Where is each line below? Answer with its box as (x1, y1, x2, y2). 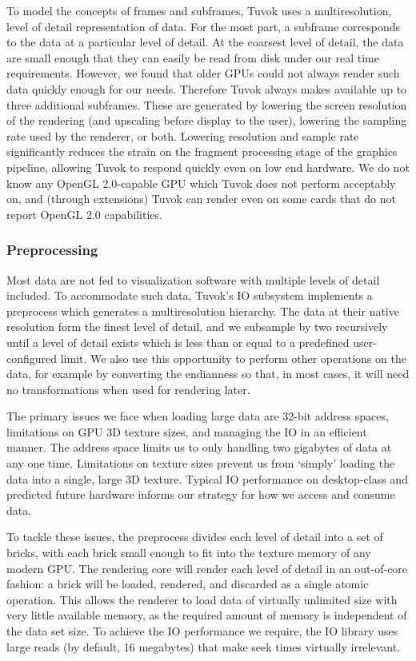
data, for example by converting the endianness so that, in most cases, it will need (6, 365, 410, 382)
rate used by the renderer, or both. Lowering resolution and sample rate (6, 127, 359, 144)
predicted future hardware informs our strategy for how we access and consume (6, 486, 395, 503)
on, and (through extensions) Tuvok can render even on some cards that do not (6, 190, 396, 207)
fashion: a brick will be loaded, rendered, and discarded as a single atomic (6, 575, 369, 592)
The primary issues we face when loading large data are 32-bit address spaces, (6, 408, 389, 424)
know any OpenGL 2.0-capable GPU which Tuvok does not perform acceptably (6, 174, 396, 191)
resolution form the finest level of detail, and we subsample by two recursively (6, 318, 388, 335)
